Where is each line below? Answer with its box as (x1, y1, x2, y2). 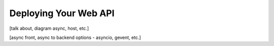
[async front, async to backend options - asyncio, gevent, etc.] (9, 34, 142, 40)
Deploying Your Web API (9, 8, 115, 19)
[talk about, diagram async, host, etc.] (9, 25, 89, 31)
